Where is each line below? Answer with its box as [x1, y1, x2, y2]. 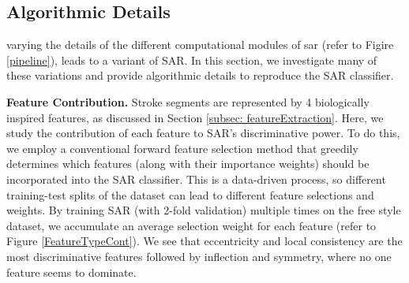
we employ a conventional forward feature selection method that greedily [6, 140, 358, 156]
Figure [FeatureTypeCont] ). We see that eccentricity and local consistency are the [6, 233, 403, 249]
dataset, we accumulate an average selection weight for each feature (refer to [6, 217, 377, 233]
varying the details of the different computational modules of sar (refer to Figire [6, 36, 394, 53]
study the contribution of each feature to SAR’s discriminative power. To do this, [6, 125, 400, 141]
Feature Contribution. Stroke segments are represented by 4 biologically [6, 93, 370, 110]
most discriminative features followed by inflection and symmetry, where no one [6, 248, 392, 264]
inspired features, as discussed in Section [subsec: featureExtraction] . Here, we [6, 109, 384, 125]
